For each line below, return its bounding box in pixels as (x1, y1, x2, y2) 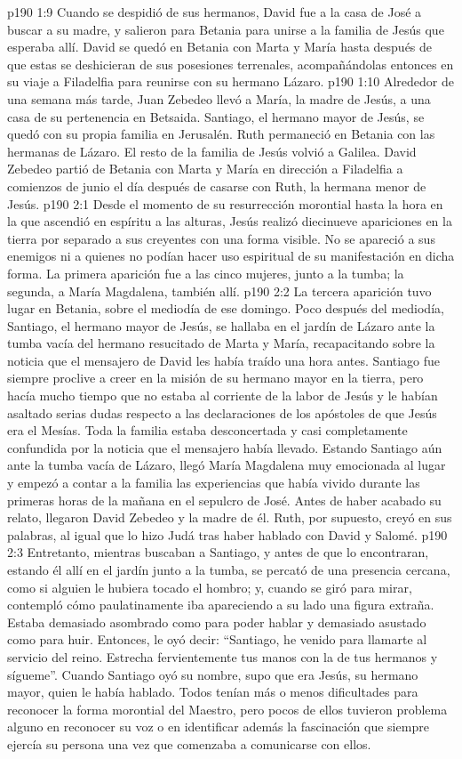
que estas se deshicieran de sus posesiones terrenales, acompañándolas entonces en (7, 54, 454, 73)
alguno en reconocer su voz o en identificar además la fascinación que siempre (7, 717, 429, 736)
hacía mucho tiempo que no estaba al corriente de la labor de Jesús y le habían (7, 386, 438, 405)
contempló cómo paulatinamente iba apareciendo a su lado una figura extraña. (7, 595, 434, 614)
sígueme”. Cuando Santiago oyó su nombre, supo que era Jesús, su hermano (7, 665, 418, 683)
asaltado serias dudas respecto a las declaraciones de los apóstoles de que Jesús (7, 403, 437, 422)
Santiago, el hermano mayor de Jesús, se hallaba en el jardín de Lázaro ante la (7, 316, 435, 335)
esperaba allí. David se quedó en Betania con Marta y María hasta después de (7, 37, 433, 56)
